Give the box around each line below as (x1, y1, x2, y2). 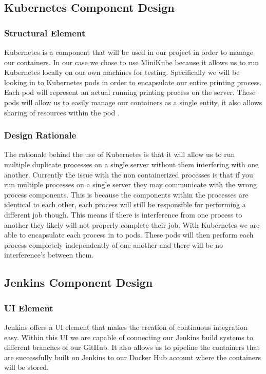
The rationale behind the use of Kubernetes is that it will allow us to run (4, 149, 235, 160)
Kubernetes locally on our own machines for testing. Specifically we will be (4, 67, 240, 77)
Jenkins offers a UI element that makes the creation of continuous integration (4, 321, 248, 332)
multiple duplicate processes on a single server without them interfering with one (4, 159, 259, 169)
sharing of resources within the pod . (4, 107, 120, 117)
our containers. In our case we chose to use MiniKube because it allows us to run (4, 56, 259, 67)
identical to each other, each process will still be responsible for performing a (4, 199, 246, 210)
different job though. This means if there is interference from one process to (4, 209, 242, 220)
